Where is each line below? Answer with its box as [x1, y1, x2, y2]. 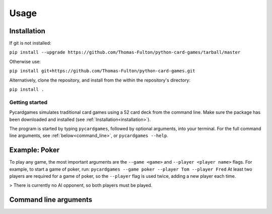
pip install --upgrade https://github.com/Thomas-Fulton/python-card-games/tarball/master [9, 49, 241, 55]
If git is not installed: [9, 40, 51, 46]
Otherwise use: [9, 58, 41, 64]
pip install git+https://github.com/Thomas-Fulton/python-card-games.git [9, 68, 196, 74]
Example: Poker [9, 146, 60, 155]
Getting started [9, 99, 48, 106]
